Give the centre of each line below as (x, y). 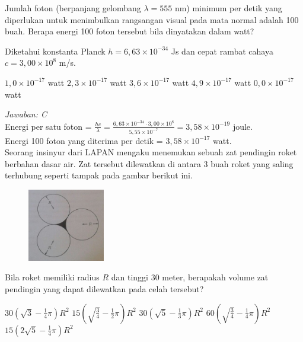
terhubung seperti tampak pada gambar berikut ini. (99, 175)
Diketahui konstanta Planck (55, 51)
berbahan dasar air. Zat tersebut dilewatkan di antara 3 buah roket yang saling (149, 163)
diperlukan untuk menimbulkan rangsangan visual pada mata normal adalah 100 (152, 19)
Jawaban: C (26, 114)
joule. (243, 126)
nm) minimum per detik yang (228, 8)
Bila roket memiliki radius (52, 277)
